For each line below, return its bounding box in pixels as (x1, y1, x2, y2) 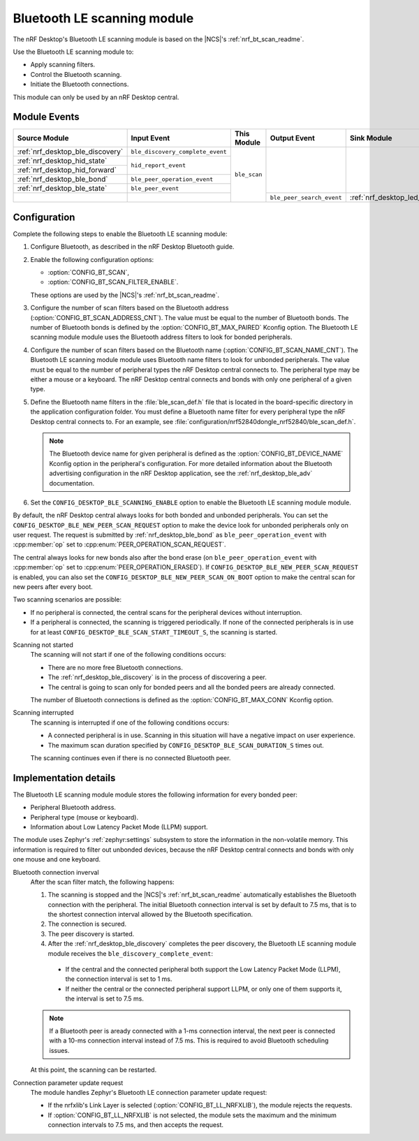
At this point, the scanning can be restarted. (30, 1066, 157, 1074)
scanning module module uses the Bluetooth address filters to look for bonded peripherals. (30, 333, 293, 342)
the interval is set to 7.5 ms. (65, 994, 145, 1003)
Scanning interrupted (13, 708, 74, 717)
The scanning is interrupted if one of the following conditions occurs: (30, 718, 230, 727)
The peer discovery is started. (47, 929, 135, 938)
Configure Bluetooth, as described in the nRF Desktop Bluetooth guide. (30, 242, 235, 251)
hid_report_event (131, 161, 186, 169)
